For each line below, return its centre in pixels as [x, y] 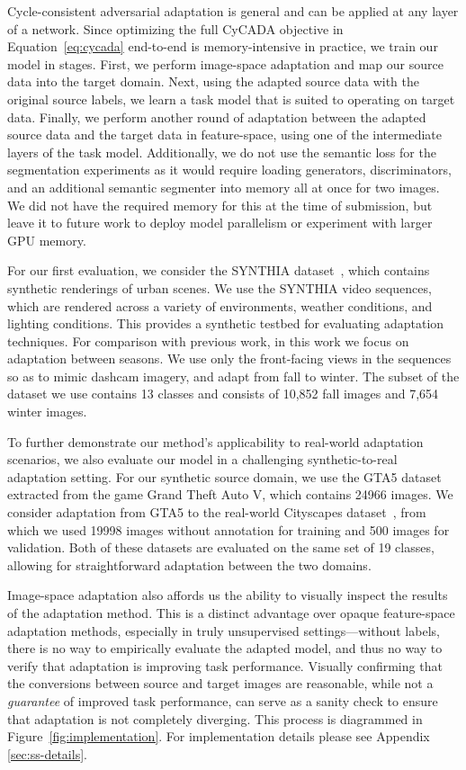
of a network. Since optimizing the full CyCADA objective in [175, 28]
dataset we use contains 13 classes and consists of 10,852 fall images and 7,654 [223, 394]
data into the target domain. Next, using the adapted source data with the [213, 81]
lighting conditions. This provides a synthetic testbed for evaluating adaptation [226, 323]
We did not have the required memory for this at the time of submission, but [220, 205]
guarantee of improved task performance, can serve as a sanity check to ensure [223, 700]
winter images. [47, 412]
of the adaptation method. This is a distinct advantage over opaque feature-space [231, 613]
